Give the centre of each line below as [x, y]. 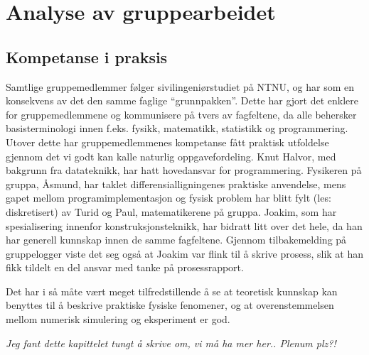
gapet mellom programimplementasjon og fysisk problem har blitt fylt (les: [169, 198]
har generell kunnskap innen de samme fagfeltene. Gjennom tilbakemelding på [176, 240]
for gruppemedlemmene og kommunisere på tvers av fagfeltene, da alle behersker [181, 114]
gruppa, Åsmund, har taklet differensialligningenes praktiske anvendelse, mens [176, 184]
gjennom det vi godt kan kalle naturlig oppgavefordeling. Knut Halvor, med [171, 156]
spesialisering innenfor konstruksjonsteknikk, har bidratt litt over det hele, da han [184, 225]
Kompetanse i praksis [87, 56]
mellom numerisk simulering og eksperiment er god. [118, 319]
